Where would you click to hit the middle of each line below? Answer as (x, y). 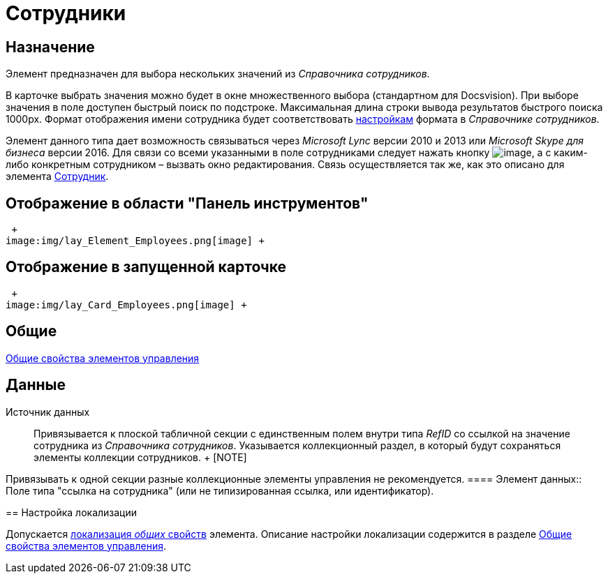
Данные (36, 385)
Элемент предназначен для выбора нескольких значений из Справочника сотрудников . (218, 74)
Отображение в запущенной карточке (146, 267)
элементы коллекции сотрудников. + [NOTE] (140, 457)
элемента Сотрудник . (57, 176)
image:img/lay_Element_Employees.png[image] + (135, 241)
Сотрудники (66, 13)
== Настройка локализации (72, 512)
